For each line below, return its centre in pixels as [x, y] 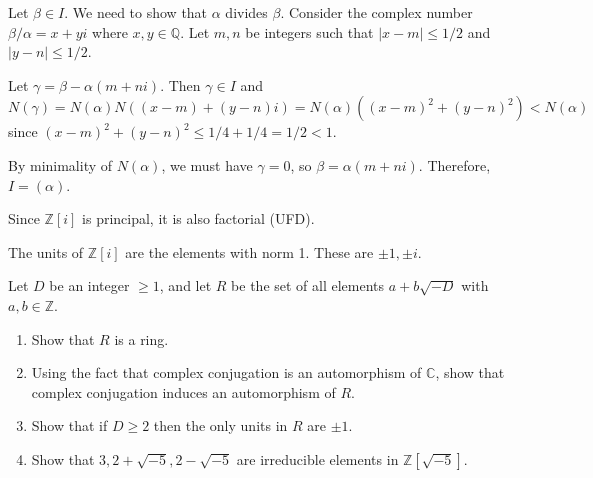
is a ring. [141, 338]
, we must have [207, 164]
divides [246, 12]
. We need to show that [136, 12]
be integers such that [309, 31]
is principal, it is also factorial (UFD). [198, 218]
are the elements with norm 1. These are [249, 251]
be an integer [89, 285]
